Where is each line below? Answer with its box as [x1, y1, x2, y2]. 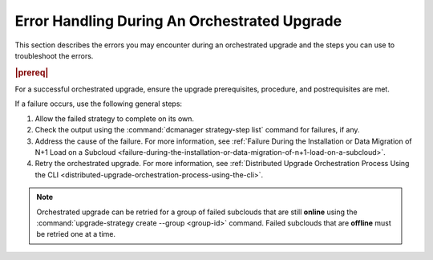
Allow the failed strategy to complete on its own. [34, 113, 195, 124]
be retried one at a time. [36, 230, 116, 239]
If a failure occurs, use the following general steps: [14, 99, 183, 108]
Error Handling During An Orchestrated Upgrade [14, 12, 342, 30]
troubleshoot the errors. [14, 51, 94, 60]
